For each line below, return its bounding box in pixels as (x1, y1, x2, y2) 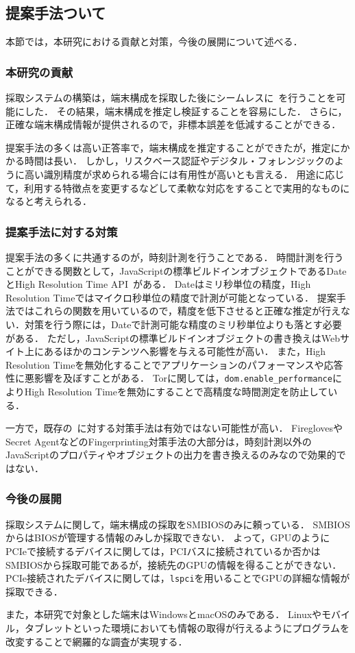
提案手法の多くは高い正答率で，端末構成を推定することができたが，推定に (5, 140, 341, 154)
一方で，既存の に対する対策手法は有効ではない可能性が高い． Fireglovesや (5, 421, 343, 435)
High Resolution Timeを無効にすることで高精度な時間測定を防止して (24, 384, 328, 398)
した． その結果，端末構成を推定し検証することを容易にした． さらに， (24, 103, 347, 118)
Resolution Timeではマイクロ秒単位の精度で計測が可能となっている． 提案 (5, 290, 336, 304)
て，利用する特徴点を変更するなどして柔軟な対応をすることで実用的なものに (5, 180, 350, 195)
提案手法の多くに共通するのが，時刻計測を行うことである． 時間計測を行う (5, 249, 344, 264)
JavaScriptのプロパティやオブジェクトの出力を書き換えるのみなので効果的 (5, 447, 336, 462)
